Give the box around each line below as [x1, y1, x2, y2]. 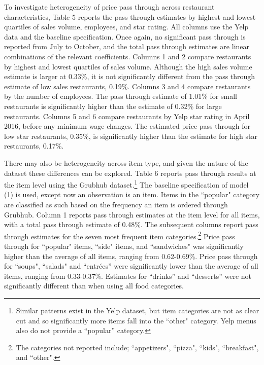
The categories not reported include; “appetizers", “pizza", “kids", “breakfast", [16, 342, 259, 352]
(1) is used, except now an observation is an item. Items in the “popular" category [4, 189, 260, 200]
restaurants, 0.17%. [4, 140, 64, 151]
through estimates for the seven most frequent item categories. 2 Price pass [4, 229, 235, 241]
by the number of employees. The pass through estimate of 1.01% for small [4, 91, 237, 101]
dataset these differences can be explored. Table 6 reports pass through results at [4, 167, 256, 178]
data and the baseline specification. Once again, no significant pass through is [4, 31, 246, 42]
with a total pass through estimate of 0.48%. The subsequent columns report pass [4, 219, 258, 230]
